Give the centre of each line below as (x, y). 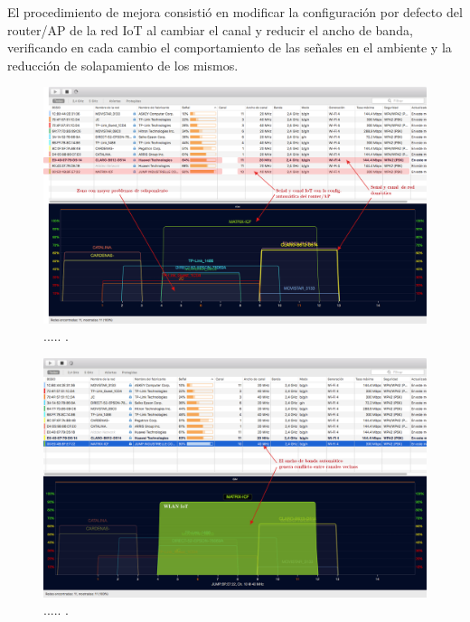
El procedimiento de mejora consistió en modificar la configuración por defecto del (235, 12)
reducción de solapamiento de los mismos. (123, 65)
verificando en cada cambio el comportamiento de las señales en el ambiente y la (230, 47)
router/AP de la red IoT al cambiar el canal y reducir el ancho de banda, (210, 29)
